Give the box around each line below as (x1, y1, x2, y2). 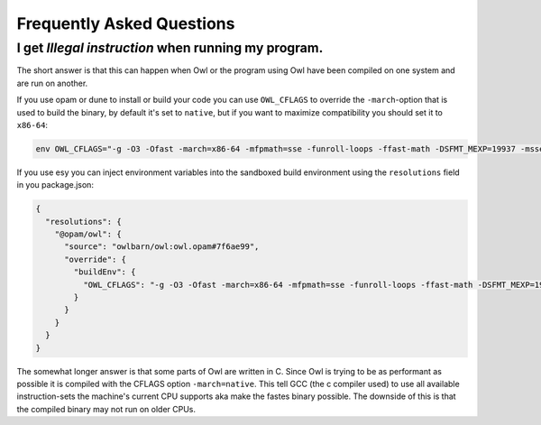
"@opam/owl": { (54, 229, 122, 239)
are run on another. (16, 78, 88, 88)
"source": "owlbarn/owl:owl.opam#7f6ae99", (64, 242, 260, 252)
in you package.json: (16, 180, 95, 190)
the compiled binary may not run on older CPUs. (16, 403, 197, 414)
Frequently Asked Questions (16, 14, 235, 33)
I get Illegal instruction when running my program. (16, 40, 324, 56)
